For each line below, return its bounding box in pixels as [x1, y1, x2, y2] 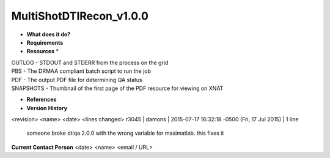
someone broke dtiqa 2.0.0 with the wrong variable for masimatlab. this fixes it [26, 129, 224, 137]
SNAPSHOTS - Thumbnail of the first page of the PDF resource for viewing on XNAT [11, 85, 224, 92]
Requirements [26, 39, 64, 46]
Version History [26, 104, 67, 111]
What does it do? [26, 31, 71, 38]
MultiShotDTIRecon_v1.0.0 [11, 9, 149, 23]
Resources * [26, 48, 59, 55]
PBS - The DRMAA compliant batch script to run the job [11, 67, 152, 75]
